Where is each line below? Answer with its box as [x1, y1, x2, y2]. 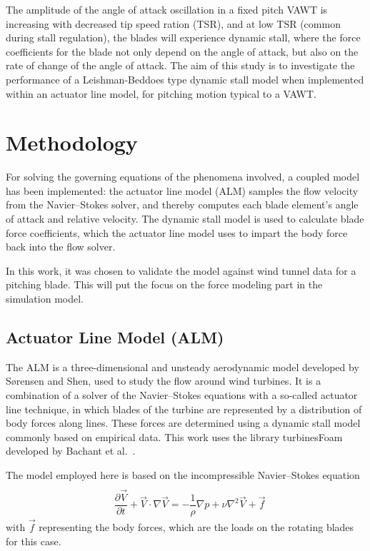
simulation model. [6, 291, 84, 306]
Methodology [6, 128, 138, 157]
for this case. [6, 533, 61, 548]
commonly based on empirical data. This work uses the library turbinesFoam [6, 429, 343, 444]
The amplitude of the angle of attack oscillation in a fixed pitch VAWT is [6, 2, 328, 16]
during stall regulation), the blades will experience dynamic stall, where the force [6, 30, 361, 45]
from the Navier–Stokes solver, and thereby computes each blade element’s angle [6, 197, 359, 212]
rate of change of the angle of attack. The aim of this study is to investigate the [6, 58, 355, 73]
